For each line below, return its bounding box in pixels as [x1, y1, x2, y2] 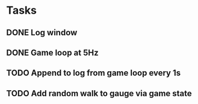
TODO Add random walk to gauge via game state [6, 88, 193, 99]
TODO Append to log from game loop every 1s [6, 68, 181, 78]
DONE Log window [6, 27, 78, 38]
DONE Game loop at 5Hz [6, 47, 99, 57]
